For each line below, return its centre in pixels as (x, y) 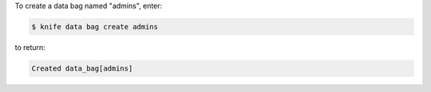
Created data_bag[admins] (82, 68)
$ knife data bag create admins (95, 27)
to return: (30, 47)
